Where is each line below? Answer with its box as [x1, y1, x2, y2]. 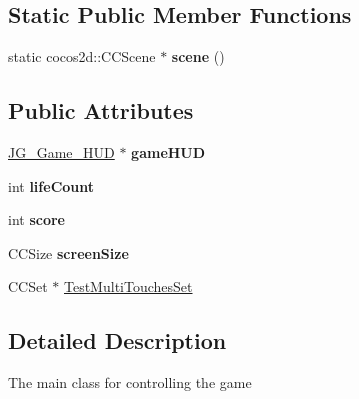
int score [8, 209, 65, 230]
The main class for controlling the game [8, 372, 252, 393]
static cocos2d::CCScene [8, 46, 156, 67]
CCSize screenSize [8, 242, 129, 263]
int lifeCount [8, 175, 95, 196]
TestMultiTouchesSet [64, 276, 193, 297]
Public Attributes [8, 95, 194, 126]
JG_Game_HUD [8, 142, 115, 162]
